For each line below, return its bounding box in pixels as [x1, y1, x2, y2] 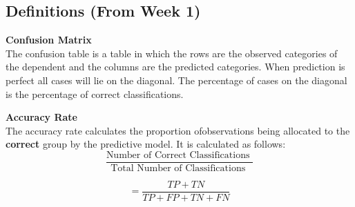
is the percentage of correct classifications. [6, 86, 184, 101]
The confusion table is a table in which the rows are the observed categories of [6, 46, 338, 60]
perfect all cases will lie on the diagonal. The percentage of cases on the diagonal [6, 72, 347, 87]
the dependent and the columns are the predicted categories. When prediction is [6, 59, 345, 74]
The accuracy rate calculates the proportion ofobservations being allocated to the [6, 123, 350, 137]
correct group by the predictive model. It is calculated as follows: [6, 137, 286, 151]
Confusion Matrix [6, 32, 92, 47]
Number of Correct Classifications [106, 150, 250, 160]
